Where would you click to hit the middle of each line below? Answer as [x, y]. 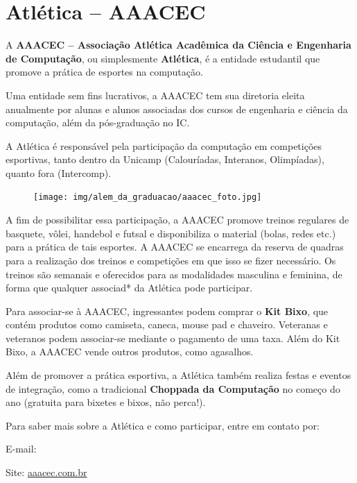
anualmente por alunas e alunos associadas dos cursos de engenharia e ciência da [177, 109]
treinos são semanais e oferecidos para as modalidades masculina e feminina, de [174, 274]
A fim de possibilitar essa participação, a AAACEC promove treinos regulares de [177, 220]
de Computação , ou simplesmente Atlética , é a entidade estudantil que [163, 58]
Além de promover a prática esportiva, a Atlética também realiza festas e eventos [178, 375]
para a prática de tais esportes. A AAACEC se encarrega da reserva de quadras [175, 247]
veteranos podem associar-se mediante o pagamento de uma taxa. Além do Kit [173, 338]
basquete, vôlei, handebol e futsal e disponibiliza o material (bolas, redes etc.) [171, 233]
